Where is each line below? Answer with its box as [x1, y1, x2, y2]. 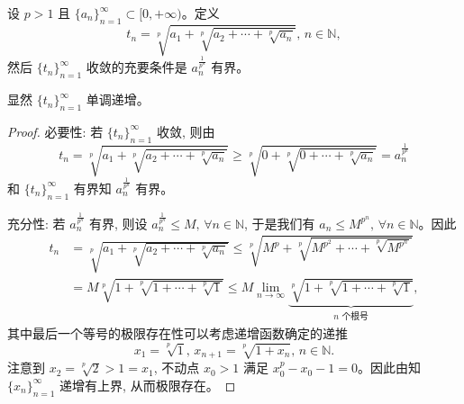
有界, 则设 [88, 213, 148, 232]
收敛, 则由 [156, 121, 215, 140]
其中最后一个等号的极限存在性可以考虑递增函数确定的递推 [7, 324, 348, 343]
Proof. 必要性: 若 [7, 121, 104, 140]
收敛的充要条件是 [86, 58, 187, 76]
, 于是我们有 [244, 213, 315, 232]
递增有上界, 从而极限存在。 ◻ [59, 375, 236, 394]
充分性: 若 [7, 213, 66, 232]
